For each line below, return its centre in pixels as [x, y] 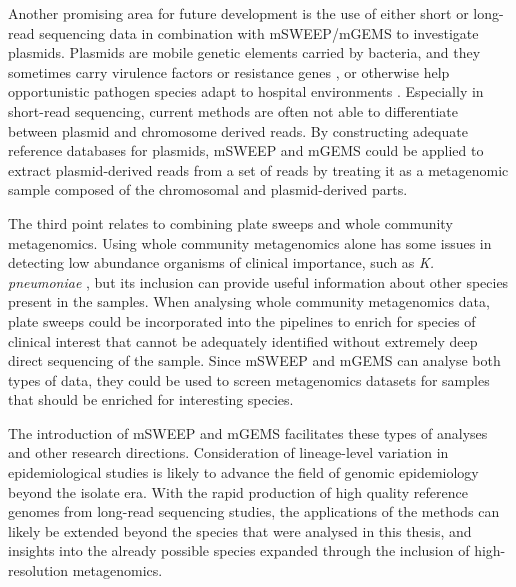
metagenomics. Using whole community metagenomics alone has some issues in [250, 242]
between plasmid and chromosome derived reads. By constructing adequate [238, 130]
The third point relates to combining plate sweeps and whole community [230, 222]
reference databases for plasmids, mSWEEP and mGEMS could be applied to [246, 150]
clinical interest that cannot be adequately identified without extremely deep [243, 340]
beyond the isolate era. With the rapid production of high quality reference [238, 491]
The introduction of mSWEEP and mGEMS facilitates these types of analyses [248, 432]
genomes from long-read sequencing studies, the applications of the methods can [254, 511]
